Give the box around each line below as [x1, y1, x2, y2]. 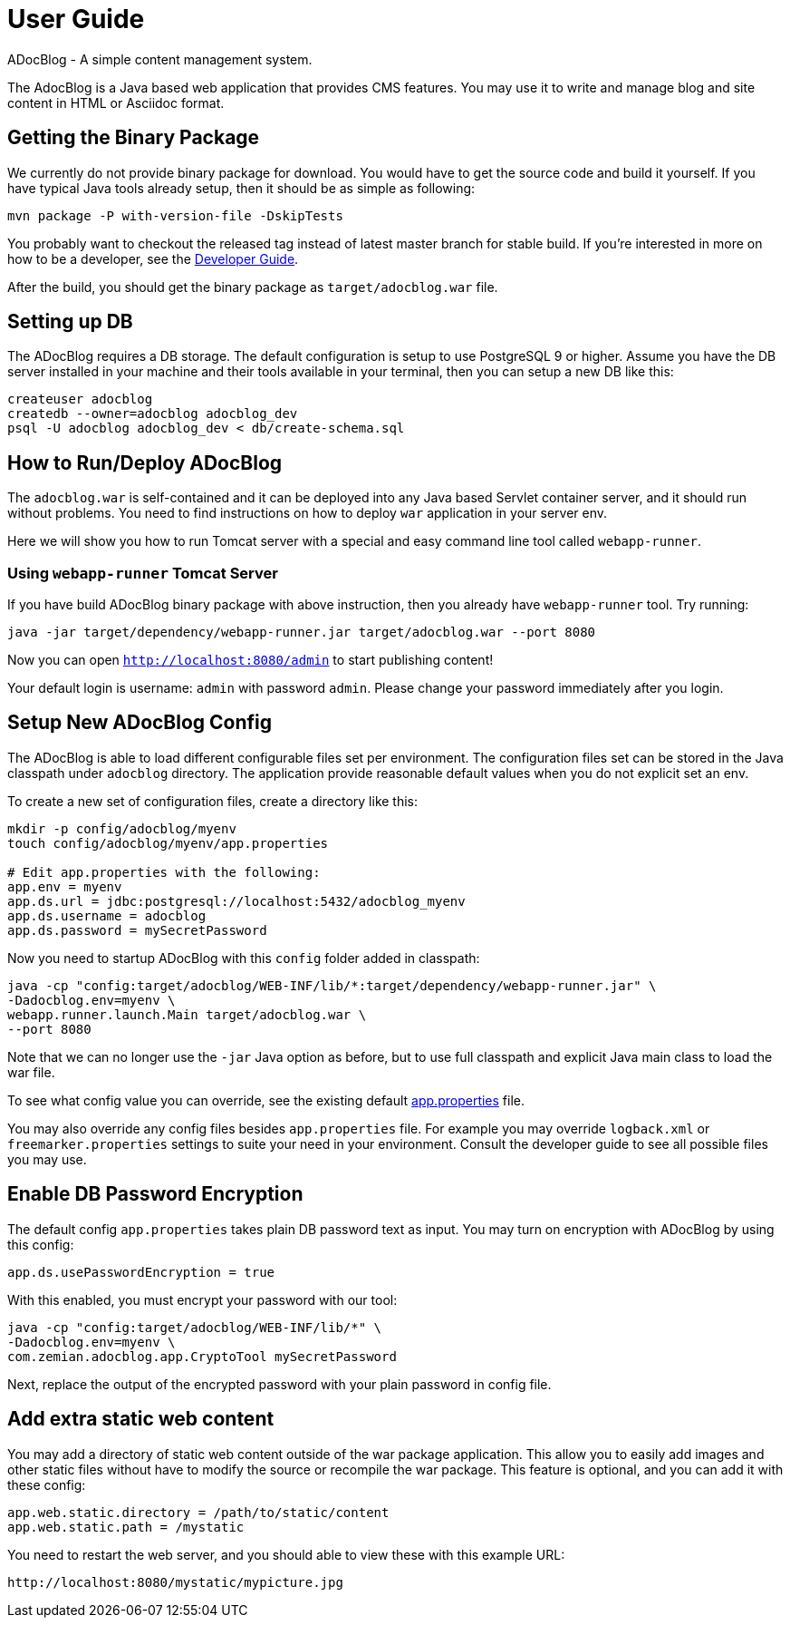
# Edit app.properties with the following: [7, 864, 321, 880]
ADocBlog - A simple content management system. [7, 51, 313, 67]
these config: [7, 1476, 86, 1493]
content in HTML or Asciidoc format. [7, 94, 225, 111]
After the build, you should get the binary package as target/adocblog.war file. [7, 278, 498, 295]
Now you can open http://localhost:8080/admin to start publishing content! [7, 652, 494, 668]
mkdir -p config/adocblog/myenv [7, 821, 236, 836]
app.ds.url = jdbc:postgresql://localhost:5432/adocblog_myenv [7, 893, 466, 909]
